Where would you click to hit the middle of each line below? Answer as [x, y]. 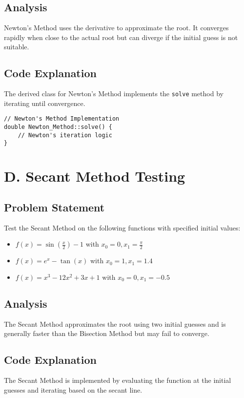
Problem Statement [54, 207]
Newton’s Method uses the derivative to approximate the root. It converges [116, 28]
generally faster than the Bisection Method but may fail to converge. [107, 333]
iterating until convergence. [45, 103]
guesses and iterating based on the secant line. [73, 389]
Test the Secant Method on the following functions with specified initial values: [122, 227]
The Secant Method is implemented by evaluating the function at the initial [118, 380]
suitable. [17, 47]
